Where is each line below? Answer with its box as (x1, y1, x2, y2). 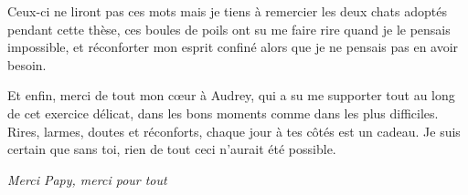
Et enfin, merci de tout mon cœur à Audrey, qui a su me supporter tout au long (7, 86, 455, 105)
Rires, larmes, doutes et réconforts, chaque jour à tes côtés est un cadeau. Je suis (7, 121, 461, 140)
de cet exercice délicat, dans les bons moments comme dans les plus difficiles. (7, 103, 439, 122)
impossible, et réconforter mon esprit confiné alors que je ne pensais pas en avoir (7, 37, 459, 56)
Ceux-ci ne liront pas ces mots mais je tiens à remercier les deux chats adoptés (7, 2, 447, 20)
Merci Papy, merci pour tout (7, 169, 167, 189)
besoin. (7, 55, 47, 74)
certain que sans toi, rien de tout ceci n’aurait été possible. (7, 139, 336, 159)
